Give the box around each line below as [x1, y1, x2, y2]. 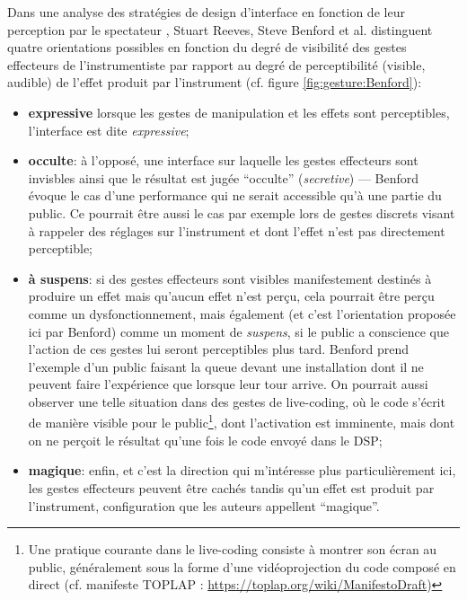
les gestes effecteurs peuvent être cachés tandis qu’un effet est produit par [28, 478, 435, 497]
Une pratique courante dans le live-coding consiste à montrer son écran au [28, 540, 437, 559]
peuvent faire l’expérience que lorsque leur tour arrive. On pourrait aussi [28, 375, 428, 393]
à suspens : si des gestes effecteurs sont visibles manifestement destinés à [28, 269, 432, 287]
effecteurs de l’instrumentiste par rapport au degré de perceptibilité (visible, [7, 55, 426, 74]
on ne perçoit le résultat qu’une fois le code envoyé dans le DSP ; [28, 430, 383, 449]
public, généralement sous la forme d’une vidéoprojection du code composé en [28, 557, 456, 576]
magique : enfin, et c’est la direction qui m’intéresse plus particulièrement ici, [28, 461, 456, 480]
